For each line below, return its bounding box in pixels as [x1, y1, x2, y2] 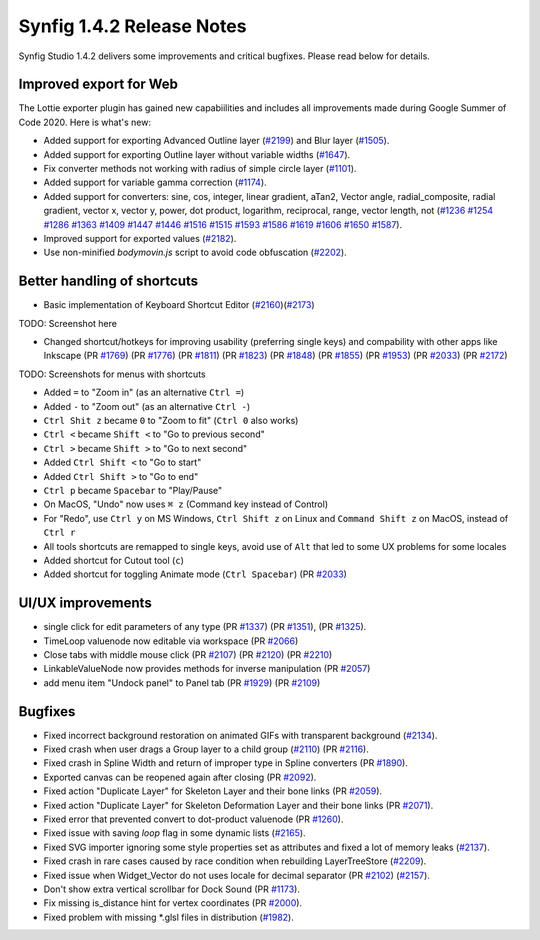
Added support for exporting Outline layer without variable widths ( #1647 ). [43, 148, 351, 160]
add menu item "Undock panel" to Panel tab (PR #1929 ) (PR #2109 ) [43, 676, 321, 689]
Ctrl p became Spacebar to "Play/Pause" [43, 484, 223, 496]
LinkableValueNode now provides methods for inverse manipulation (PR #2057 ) [43, 663, 371, 675]
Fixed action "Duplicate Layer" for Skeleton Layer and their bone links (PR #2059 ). [43, 785, 383, 797]
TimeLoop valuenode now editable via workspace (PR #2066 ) [43, 635, 299, 647]
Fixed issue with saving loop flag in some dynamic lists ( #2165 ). [43, 827, 306, 839]
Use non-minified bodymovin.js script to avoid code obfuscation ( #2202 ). [43, 246, 347, 259]
